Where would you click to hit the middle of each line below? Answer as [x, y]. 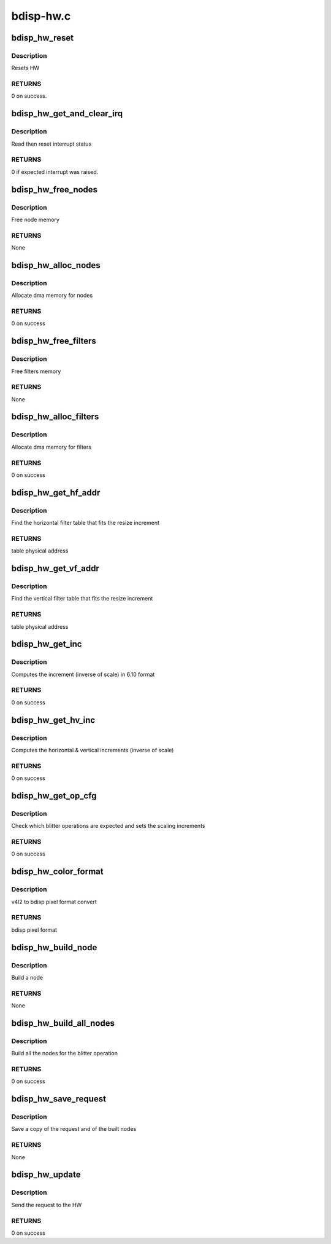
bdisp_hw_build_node [54, 947]
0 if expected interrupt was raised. [55, 171]
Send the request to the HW [47, 1205]
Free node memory [35, 219]
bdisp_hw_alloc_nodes [56, 265]
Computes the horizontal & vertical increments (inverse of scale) [93, 750]
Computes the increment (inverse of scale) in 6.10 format [83, 674]
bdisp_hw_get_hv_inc [53, 720]
